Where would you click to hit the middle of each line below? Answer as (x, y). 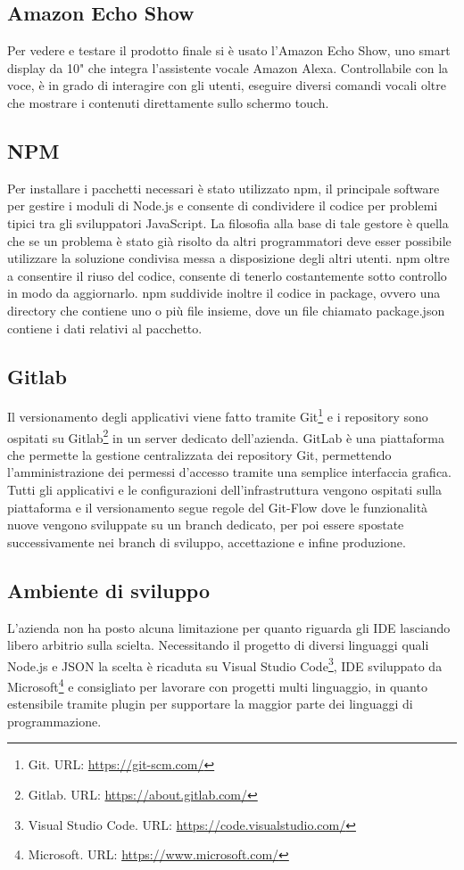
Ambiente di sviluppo (108, 590)
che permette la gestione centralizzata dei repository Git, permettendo (199, 454)
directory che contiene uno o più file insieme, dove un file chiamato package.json (226, 310)
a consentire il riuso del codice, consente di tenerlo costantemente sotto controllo (227, 275)
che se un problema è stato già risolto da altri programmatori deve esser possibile (229, 240)
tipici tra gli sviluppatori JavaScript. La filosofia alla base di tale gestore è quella (228, 222)
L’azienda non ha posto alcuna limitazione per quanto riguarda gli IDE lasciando (229, 627)
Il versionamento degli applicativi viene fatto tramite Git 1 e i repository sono (218, 415)
